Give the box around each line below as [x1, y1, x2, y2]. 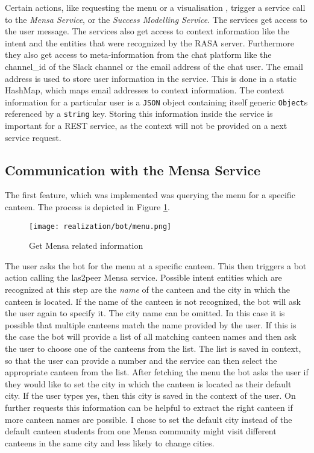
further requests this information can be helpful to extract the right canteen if [5, 401, 293, 414]
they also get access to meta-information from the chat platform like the [5, 48, 272, 61]
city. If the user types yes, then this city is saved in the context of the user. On [5, 389, 296, 402]
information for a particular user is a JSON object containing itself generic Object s [5, 95, 308, 108]
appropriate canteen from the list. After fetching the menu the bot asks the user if [5, 366, 309, 378]
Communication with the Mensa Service [5, 160, 261, 179]
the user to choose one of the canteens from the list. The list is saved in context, [5, 342, 301, 355]
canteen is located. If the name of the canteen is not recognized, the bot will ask [5, 295, 301, 307]
